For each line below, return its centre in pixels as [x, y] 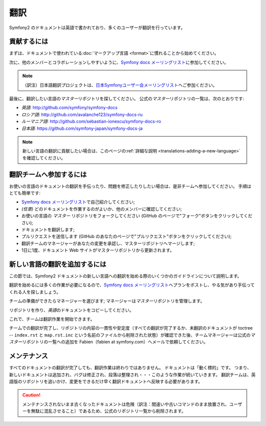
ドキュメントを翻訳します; [48, 229]
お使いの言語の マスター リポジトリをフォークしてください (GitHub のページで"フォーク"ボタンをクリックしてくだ [137, 216]
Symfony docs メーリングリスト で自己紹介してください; [78, 202]
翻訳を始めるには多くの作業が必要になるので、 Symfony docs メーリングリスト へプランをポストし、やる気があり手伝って [132, 285]
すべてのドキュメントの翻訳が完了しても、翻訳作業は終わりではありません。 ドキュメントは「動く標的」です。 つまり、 [130, 368]
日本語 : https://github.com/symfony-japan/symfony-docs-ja [82, 128]
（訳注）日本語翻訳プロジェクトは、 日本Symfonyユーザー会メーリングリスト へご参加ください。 [120, 85]
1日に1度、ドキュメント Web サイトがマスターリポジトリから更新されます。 [98, 250]
